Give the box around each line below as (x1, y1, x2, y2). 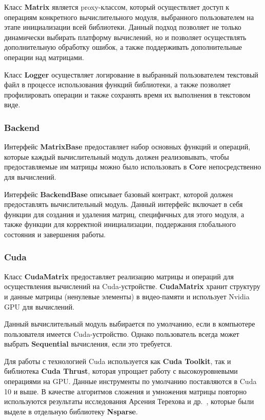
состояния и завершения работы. (4, 228, 106, 239)
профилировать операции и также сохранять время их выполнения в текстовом (4, 89, 251, 100)
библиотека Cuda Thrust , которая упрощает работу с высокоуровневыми (4, 366, 238, 376)
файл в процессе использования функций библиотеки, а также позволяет (4, 79, 231, 90)
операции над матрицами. (4, 51, 84, 62)
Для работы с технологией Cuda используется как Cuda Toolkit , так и (4, 355, 231, 366)
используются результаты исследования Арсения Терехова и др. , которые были (4, 396, 254, 407)
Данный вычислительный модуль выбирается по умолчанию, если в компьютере (4, 318, 255, 329)
